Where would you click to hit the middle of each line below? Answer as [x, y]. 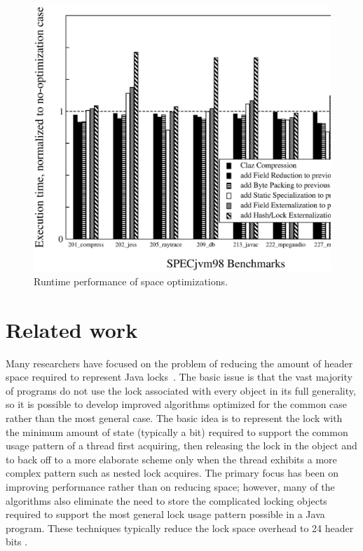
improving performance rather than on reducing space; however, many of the [170, 486]
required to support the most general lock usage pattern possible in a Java [165, 514]
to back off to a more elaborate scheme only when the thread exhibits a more [171, 459]
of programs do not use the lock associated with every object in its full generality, [181, 390]
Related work [72, 329]
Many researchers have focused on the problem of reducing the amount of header [179, 363]
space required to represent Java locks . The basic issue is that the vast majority [179, 377]
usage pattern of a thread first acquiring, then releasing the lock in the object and [181, 445]
